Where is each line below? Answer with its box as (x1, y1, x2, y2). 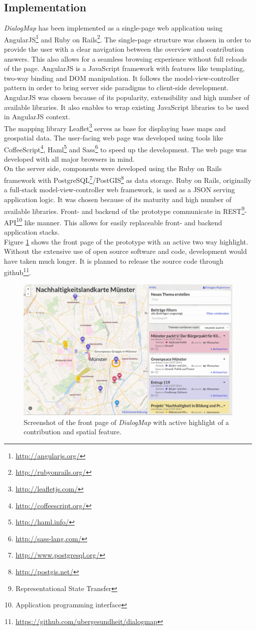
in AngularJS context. (4, 111, 70, 122)
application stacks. (4, 227, 60, 237)
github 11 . (4, 266, 31, 278)
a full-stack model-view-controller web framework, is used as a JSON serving (4, 184, 235, 195)
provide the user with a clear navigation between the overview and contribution (4, 44, 244, 54)
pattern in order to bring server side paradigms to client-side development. (4, 82, 229, 93)
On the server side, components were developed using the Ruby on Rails (4, 163, 222, 174)
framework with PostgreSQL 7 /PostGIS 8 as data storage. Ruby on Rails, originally (4, 174, 252, 185)
